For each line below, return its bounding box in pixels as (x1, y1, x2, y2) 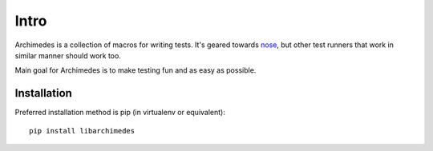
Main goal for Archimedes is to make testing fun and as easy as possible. (14, 66, 257, 75)
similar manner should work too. (14, 50, 122, 60)
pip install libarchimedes (29, 126, 136, 135)
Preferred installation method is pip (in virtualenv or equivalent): (14, 108, 226, 117)
